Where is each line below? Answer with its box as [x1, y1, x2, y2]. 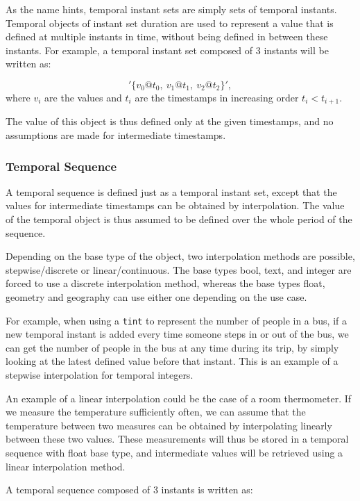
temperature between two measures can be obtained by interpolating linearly [6, 418, 332, 432]
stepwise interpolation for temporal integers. [6, 368, 194, 382]
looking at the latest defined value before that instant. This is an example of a [6, 354, 338, 368]
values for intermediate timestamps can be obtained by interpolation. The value [6, 198, 345, 213]
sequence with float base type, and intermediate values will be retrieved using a [6, 445, 343, 459]
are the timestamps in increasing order [135, 90, 299, 104]
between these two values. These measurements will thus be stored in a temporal [6, 432, 349, 446]
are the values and [44, 90, 122, 104]
